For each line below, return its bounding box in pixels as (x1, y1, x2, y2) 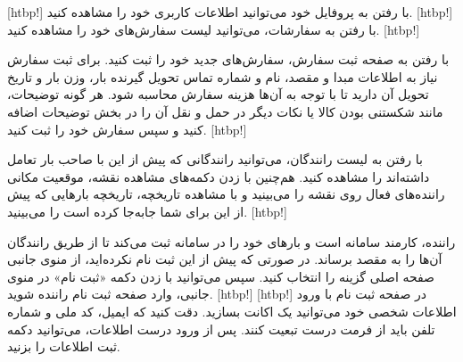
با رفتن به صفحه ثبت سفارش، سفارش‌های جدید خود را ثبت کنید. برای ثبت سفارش (7, 50, 450, 69)
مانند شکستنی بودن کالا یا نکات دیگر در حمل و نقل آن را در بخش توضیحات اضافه (7, 102, 443, 120)
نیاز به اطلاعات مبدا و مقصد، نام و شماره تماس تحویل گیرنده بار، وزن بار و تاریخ (7, 67, 438, 86)
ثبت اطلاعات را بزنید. (7, 337, 120, 356)
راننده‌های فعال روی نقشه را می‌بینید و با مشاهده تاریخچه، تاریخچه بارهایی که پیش (7, 185, 445, 203)
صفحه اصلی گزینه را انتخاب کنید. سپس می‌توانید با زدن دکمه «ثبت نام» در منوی (7, 267, 434, 285)
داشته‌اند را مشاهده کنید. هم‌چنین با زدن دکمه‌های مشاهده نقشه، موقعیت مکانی (7, 167, 430, 185)
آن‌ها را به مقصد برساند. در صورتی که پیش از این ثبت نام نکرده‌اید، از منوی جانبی (7, 250, 442, 268)
